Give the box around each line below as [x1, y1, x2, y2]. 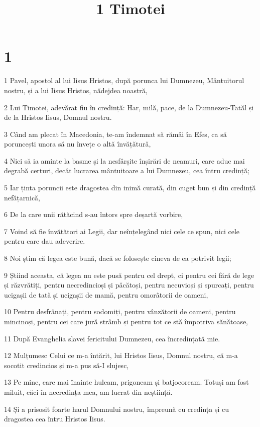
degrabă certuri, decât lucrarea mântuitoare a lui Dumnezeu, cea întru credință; [4, 165, 249, 176]
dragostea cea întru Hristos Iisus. [4, 413, 105, 424]
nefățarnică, [4, 192, 41, 202]
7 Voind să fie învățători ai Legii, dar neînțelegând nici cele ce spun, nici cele [4, 226, 240, 236]
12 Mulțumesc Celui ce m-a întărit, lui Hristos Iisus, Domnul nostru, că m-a [4, 350, 238, 361]
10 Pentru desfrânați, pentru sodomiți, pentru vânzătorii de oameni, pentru [4, 306, 236, 317]
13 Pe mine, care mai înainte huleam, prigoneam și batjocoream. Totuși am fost [4, 377, 249, 387]
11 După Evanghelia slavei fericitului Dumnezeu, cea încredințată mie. [4, 333, 220, 343]
